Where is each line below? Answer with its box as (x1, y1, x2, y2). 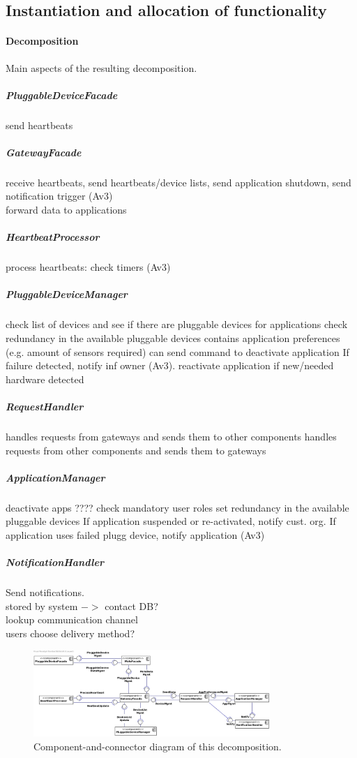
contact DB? (105, 598, 158, 613)
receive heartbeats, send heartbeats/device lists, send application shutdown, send (6, 174, 351, 189)
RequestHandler (6, 399, 84, 413)
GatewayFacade (6, 144, 82, 159)
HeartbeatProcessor (6, 230, 100, 244)
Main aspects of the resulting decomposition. (6, 60, 197, 75)
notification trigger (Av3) (6, 188, 113, 203)
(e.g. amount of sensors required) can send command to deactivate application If (6, 344, 349, 359)
